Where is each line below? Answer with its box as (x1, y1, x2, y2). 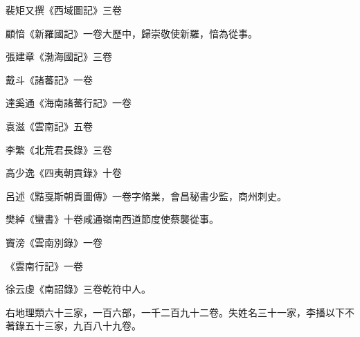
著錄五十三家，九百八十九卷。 (6, 318, 141, 333)
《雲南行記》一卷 (6, 258, 83, 273)
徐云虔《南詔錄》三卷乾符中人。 (6, 282, 151, 296)
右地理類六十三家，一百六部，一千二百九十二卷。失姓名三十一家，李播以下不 (6, 304, 354, 319)
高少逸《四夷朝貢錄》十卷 (6, 165, 122, 180)
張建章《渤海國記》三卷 (6, 49, 112, 64)
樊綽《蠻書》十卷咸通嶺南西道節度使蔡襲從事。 (6, 212, 219, 226)
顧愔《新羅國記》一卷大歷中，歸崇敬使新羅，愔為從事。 (6, 26, 258, 40)
